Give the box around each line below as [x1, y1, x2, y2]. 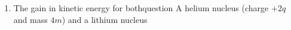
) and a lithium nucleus [62, 13, 148, 25]
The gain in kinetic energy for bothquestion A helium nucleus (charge [13, 2, 269, 14]
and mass [13, 13, 48, 25]
